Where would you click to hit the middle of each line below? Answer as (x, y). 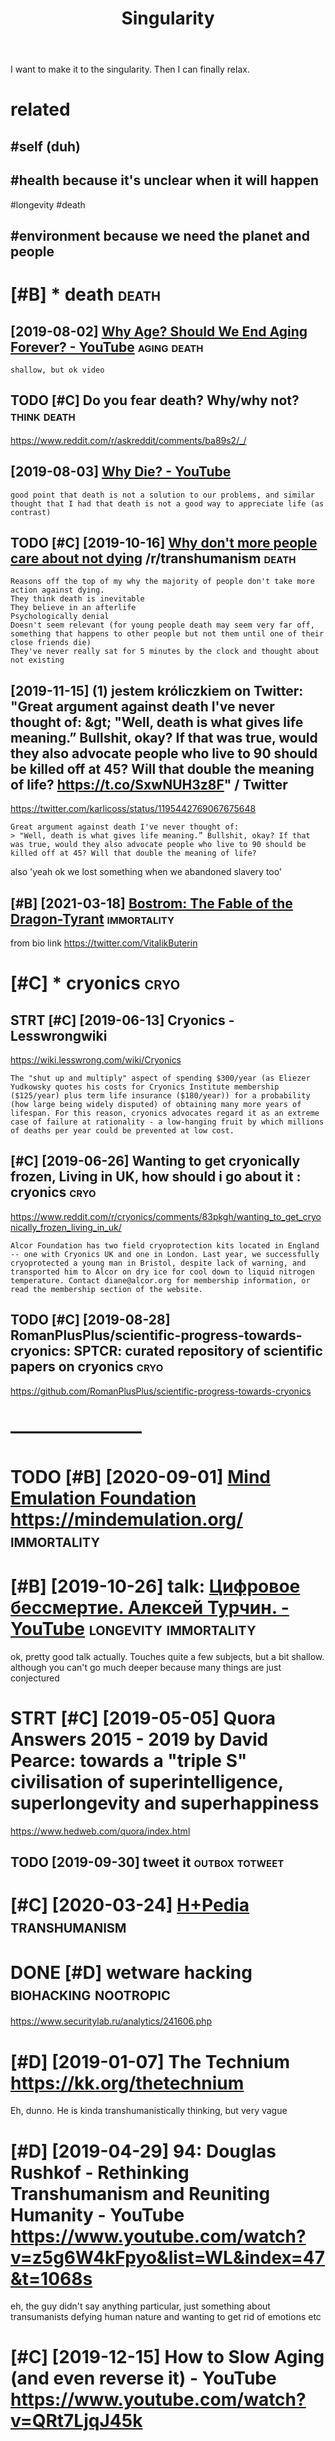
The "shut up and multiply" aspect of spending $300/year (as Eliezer (160, 1078)
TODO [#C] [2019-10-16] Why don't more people (164, 542)
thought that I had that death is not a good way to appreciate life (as (167, 503)
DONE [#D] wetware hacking (131, 1972)
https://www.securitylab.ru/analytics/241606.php (111, 2021)
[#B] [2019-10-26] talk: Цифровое (155, 1586)
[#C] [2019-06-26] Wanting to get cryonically (155, 1161)
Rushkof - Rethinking (100, 2172)
